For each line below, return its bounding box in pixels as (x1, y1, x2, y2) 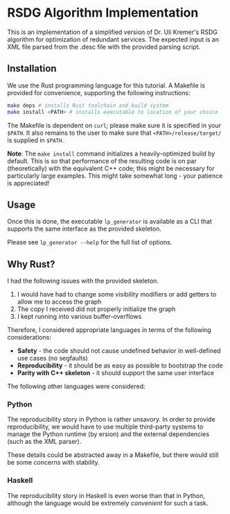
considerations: (7, 333, 52, 342)
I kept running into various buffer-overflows (17, 313, 142, 321)
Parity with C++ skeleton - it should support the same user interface (17, 369, 215, 377)
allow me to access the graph (17, 297, 102, 306)
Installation (7, 63, 57, 74)
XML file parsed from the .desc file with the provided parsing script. (7, 42, 201, 51)
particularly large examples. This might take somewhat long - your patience (7, 172, 223, 180)
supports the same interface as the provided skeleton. (7, 224, 161, 233)
